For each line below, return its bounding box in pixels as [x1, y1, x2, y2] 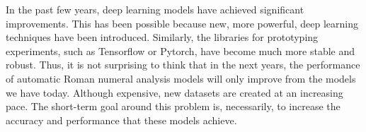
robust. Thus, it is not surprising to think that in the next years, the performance [6, 57, 360, 72]
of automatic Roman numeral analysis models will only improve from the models [6, 71, 356, 85]
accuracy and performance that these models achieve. [6, 112, 237, 127]
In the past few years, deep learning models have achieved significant [6, 2, 304, 16]
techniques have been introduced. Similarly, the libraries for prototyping [6, 30, 319, 44]
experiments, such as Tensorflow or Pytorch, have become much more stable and [6, 43, 355, 58]
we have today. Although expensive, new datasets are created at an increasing [6, 85, 343, 100]
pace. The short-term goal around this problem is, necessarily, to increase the [6, 99, 341, 114]
